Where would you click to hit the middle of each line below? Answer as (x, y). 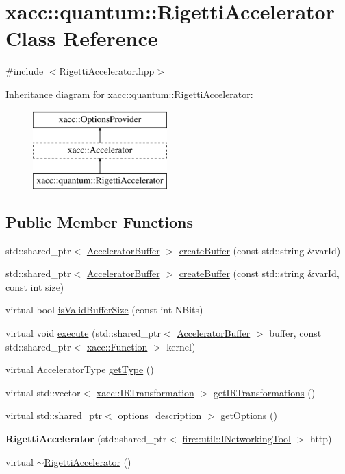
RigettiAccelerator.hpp (107, 71)
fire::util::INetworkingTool (237, 439)
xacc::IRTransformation (145, 392)
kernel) (181, 346)
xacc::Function (117, 346)
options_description (160, 415)
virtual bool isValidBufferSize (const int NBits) (104, 310)
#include (25, 71)
